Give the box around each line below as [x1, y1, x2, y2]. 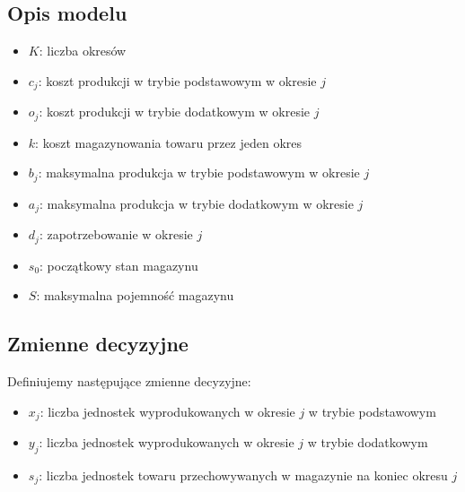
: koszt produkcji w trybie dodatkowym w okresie [39, 102, 311, 121]
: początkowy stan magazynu [39, 255, 198, 274]
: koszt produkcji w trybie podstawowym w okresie [38, 71, 317, 90]
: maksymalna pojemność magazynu [36, 286, 234, 305]
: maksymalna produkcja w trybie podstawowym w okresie [38, 163, 360, 182]
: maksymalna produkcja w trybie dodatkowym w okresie [39, 194, 354, 212]
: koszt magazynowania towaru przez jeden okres [35, 133, 303, 151]
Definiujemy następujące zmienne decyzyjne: [7, 372, 251, 391]
